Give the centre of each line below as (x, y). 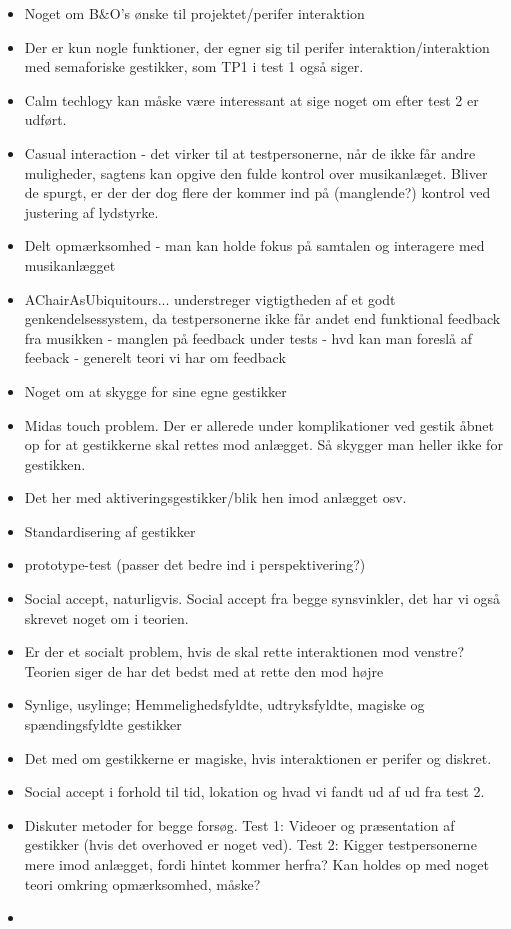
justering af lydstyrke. (91, 211)
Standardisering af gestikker (110, 530)
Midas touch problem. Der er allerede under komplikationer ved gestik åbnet (259, 424)
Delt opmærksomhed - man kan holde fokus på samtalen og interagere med (254, 245)
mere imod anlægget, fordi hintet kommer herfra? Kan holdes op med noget (257, 864)
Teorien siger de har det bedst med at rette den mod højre (204, 670)
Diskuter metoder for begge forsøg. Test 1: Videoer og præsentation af (239, 824)
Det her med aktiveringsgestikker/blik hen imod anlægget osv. (215, 497)
